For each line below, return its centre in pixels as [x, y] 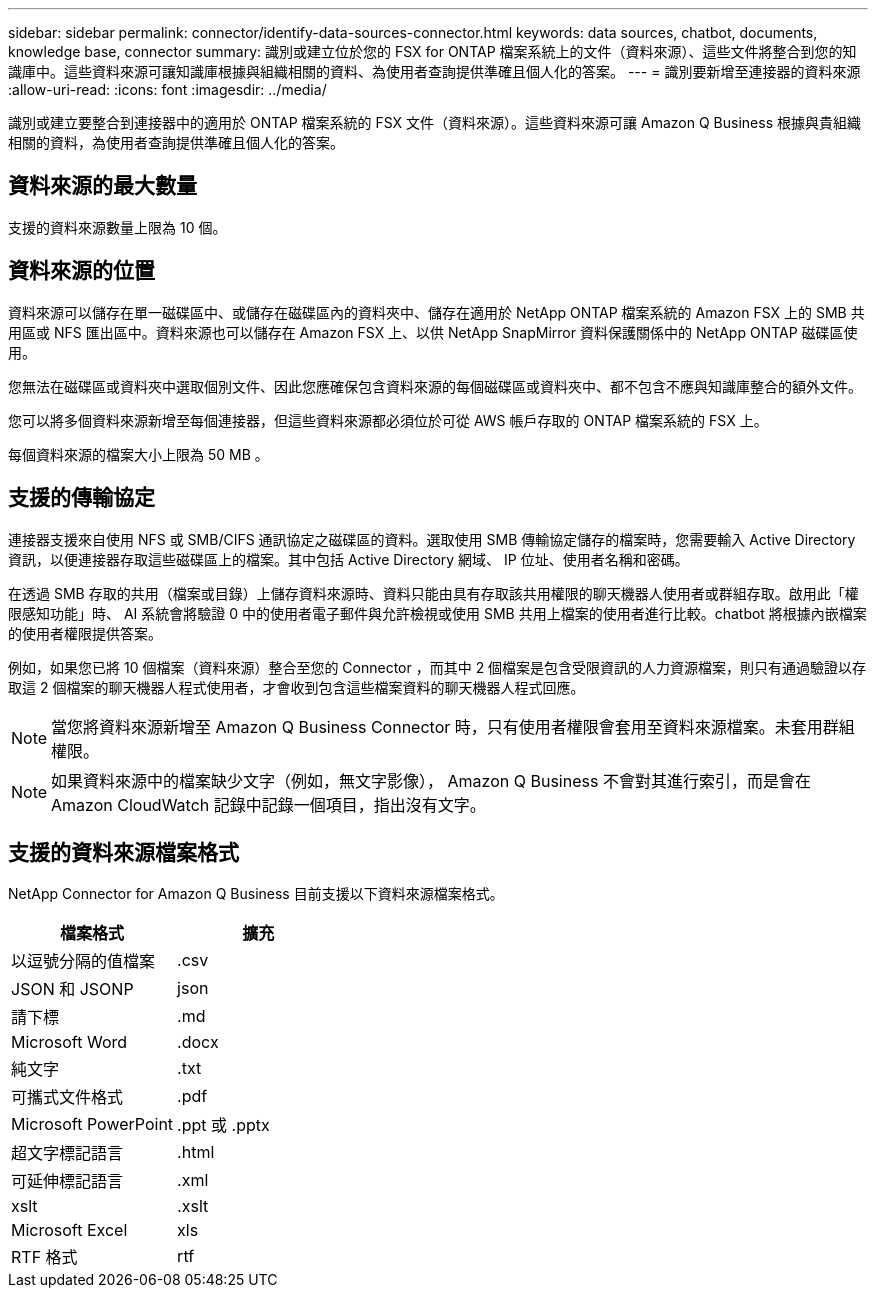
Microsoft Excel [69, 1230]
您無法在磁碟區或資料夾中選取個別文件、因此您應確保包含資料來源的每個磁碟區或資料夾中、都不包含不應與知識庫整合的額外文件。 [435, 386]
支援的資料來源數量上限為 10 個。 [117, 227]
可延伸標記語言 [67, 1181]
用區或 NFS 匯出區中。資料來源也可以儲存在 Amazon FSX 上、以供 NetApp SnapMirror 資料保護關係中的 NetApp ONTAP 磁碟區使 [433, 332]
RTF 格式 [44, 1257]
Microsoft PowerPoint [92, 1124]
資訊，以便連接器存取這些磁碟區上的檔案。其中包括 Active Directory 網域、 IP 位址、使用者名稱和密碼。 [348, 559]
